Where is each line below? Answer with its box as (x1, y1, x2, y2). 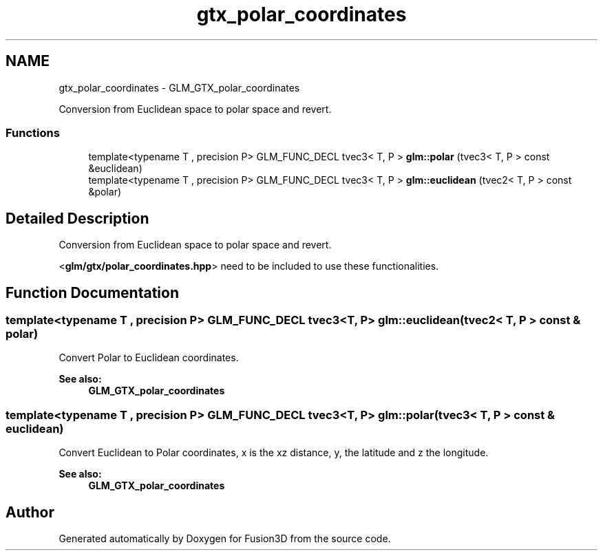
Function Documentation (6, 284, 179, 301)
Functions (6, 125, 60, 140)
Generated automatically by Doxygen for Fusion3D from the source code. (59, 533, 391, 544)
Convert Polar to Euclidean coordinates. (59, 352, 239, 364)
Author (6, 503, 54, 521)
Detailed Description (6, 209, 149, 227)
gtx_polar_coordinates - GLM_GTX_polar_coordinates (59, 81, 300, 94)
